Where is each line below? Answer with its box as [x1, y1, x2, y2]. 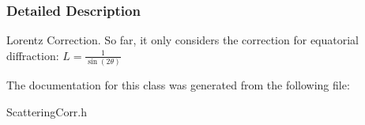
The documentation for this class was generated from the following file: [6, 77, 350, 93]
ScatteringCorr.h [6, 103, 88, 119]
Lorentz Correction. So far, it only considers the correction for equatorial [6, 32, 359, 48]
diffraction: [6, 47, 59, 63]
